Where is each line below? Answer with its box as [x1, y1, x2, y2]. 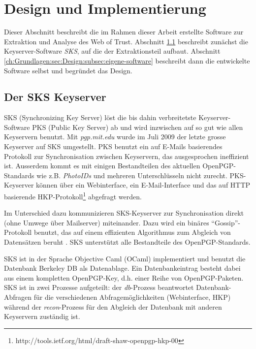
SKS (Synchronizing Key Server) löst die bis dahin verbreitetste [4, 112, 196, 123]
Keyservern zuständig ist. [4, 311, 80, 321]
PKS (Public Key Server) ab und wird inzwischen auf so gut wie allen [32, 122, 243, 132]
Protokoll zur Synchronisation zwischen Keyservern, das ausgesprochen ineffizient [4, 151, 249, 161]
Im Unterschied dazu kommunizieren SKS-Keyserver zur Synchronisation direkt [4, 208, 244, 218]
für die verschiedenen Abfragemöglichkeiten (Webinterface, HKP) [33, 292, 231, 302]
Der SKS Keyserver [4, 89, 106, 104]
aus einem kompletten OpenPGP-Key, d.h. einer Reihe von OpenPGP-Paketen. [4, 272, 244, 283]
